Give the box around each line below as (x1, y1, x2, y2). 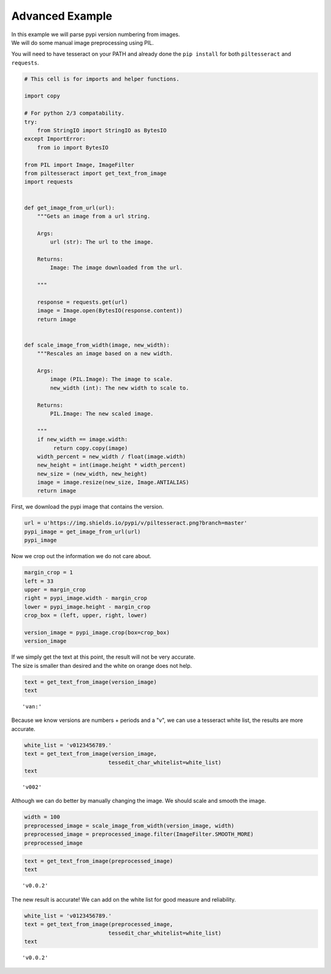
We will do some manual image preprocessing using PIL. (11, 39, 154, 46)
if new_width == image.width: (37, 436, 128, 443)
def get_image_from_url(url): (24, 204, 115, 211)
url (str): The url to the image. (50, 239, 154, 245)
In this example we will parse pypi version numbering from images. (11, 31, 180, 38)
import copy (24, 93, 61, 99)
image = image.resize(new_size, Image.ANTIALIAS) (37, 479, 189, 486)
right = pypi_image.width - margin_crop (24, 595, 147, 602)
